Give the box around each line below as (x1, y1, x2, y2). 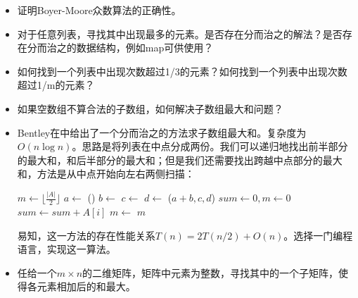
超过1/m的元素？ (17, 77, 95, 92)
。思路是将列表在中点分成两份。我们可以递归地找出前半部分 (72, 139, 348, 154)
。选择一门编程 (283, 228, 353, 242)
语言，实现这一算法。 (17, 242, 116, 256)
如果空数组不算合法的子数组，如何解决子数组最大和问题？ (17, 101, 283, 116)
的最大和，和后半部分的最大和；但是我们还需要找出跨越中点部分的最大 (17, 152, 343, 167)
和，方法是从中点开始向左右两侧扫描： (17, 166, 195, 181)
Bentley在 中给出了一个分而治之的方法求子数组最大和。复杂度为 (17, 125, 307, 139)
